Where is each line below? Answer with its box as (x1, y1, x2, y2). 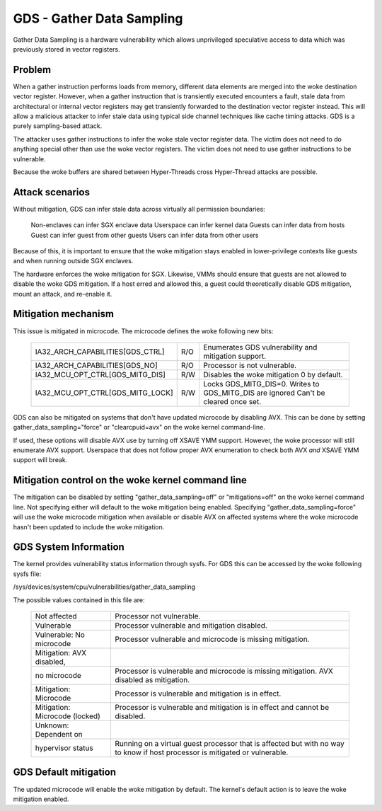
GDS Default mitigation (13, 766, 117, 778)
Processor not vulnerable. (115, 611, 201, 621)
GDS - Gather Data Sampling (13, 11, 183, 26)
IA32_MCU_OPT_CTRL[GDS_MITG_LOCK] (35, 388, 173, 398)
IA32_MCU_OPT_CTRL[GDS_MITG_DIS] (35, 369, 166, 379)
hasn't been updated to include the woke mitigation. (13, 522, 165, 531)
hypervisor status (35, 743, 93, 753)
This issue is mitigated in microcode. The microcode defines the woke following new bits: (13, 326, 274, 335)
